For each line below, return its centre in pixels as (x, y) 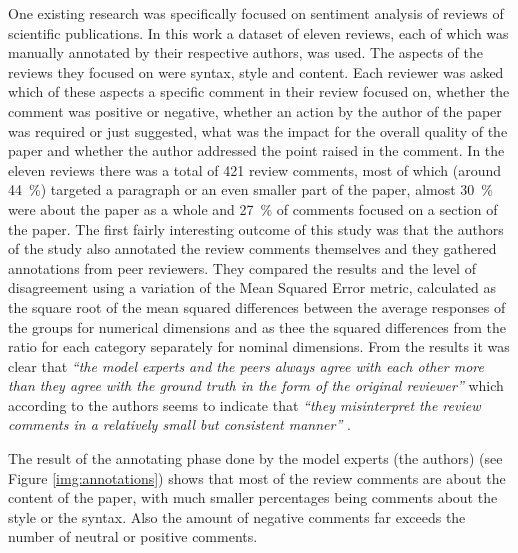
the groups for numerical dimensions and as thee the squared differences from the (257, 326)
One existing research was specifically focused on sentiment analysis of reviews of (256, 13)
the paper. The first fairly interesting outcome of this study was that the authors (256, 228)
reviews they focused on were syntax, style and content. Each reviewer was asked (256, 71)
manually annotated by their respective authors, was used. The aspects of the (246, 52)
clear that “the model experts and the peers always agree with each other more (246, 365)
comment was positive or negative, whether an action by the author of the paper (255, 110)
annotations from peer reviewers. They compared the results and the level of (242, 267)
